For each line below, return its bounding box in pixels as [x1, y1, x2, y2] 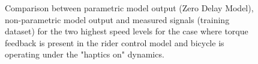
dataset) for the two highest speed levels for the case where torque [5, 25, 248, 37]
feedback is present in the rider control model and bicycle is [5, 36, 224, 49]
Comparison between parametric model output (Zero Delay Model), [5, 2, 254, 14]
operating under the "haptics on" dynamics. [5, 48, 164, 60]
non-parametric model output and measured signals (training [5, 13, 230, 25]
